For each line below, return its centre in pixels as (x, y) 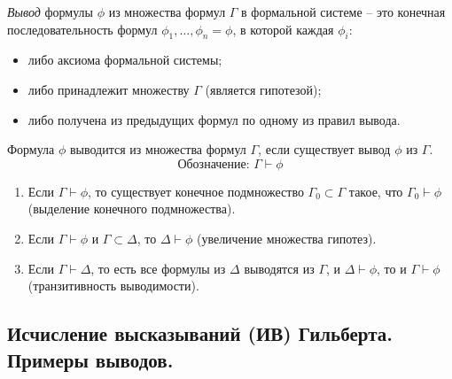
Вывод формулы (50, 12)
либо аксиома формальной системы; (125, 60)
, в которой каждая (283, 29)
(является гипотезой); (263, 89)
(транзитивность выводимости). (113, 286)
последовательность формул (82, 29)
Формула (31, 149)
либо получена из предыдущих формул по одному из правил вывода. (214, 119)
